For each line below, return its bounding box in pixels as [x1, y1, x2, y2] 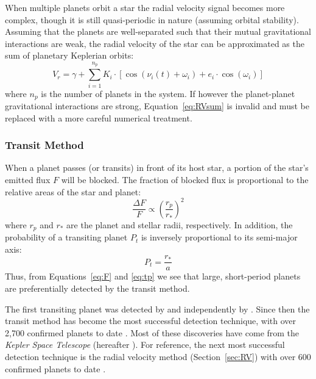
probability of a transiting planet [5, 231, 128, 244]
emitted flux [5, 173, 51, 186]
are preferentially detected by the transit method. [5, 281, 190, 294]
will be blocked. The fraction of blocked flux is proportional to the [61, 173, 309, 186]
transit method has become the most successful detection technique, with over [5, 314, 297, 327]
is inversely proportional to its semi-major [141, 231, 298, 244]
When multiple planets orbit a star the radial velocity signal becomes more [5, 1, 285, 13]
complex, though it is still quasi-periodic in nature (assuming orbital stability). [5, 13, 299, 26]
